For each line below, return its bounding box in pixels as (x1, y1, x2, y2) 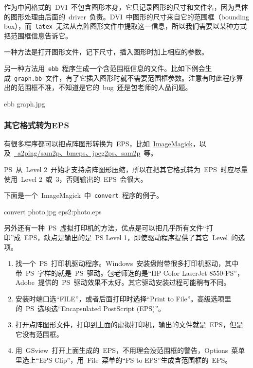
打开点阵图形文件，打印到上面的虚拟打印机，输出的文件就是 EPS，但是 (15, 319, 243, 330)
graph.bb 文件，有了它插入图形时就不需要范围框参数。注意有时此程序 (14, 72, 236, 83)
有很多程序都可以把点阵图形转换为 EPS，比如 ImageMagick (4, 138, 193, 148)
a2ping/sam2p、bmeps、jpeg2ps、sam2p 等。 (17, 148, 158, 158)
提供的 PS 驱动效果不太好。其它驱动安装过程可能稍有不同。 (38, 277, 231, 287)
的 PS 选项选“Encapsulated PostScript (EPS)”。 (15, 303, 165, 313)
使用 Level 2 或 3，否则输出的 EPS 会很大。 (4, 174, 147, 184)
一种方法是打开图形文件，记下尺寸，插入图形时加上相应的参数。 (4, 47, 208, 57)
